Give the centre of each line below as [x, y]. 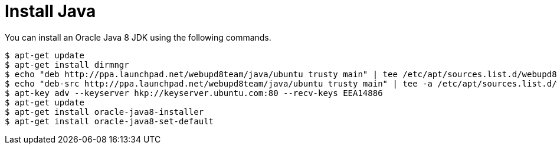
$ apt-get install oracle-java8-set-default [109, 121]
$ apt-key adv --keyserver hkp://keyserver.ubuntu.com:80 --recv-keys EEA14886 [194, 93]
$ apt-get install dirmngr [67, 64]
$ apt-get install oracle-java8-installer [104, 112]
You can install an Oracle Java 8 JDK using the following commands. [138, 37]
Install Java [50, 11]
